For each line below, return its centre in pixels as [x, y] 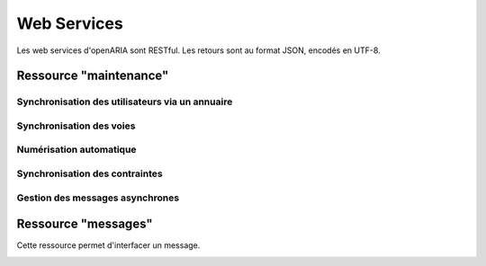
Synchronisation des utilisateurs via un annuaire [125, 102]
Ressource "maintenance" [93, 76]
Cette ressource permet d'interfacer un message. [108, 245]
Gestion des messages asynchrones [98, 198]
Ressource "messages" [85, 224]
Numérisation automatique [76, 150]
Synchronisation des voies [76, 126]
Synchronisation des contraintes [90, 173]
